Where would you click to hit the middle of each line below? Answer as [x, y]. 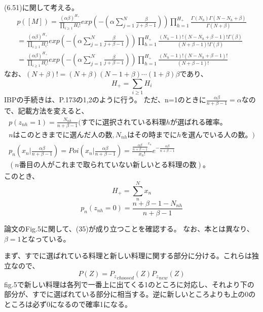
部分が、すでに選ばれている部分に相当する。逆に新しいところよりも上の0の [130, 294]
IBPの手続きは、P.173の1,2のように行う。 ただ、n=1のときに [105, 100]
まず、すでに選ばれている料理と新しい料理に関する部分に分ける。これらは [128, 256]
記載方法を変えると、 [53, 111]
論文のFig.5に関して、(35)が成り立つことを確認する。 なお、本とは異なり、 [129, 228]
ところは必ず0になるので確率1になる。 [68, 304]
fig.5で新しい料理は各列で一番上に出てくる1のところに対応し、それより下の [129, 284]
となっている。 [46, 238]
